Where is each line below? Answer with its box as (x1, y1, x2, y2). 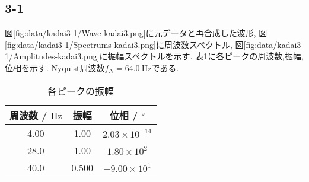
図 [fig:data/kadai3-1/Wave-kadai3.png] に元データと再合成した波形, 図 (5, 27, 267, 39)
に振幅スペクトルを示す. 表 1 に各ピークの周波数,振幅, (99, 50, 304, 62)
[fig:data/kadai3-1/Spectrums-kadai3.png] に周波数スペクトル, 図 (5, 38, 244, 50)
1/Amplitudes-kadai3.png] (5, 50, 100, 62)
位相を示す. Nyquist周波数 (5, 61, 105, 74)
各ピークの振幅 (47, 84, 114, 98)
